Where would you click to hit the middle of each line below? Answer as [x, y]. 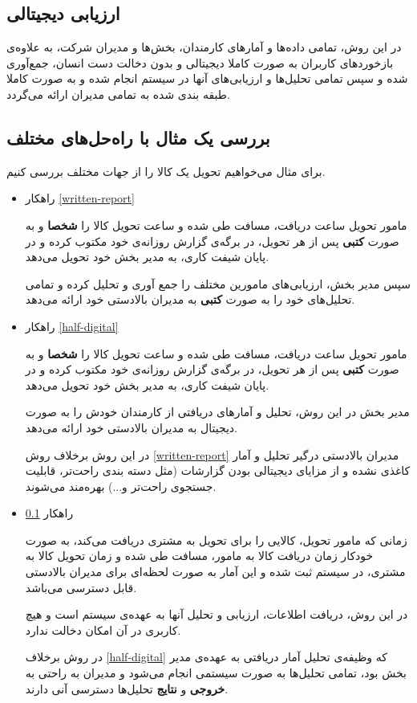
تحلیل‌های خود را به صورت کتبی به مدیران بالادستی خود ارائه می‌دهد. [190, 299]
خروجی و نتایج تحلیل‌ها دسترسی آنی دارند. [127, 688]
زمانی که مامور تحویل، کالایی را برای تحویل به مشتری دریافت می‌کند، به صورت [216, 540]
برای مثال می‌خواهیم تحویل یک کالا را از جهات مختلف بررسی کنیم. [166, 171]
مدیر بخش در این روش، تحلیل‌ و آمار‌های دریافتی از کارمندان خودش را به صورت [217, 412]
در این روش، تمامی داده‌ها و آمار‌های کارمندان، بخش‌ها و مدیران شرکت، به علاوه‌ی [204, 47]
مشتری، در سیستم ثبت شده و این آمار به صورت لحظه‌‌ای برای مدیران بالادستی [215, 572]
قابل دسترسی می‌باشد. [81, 587]
